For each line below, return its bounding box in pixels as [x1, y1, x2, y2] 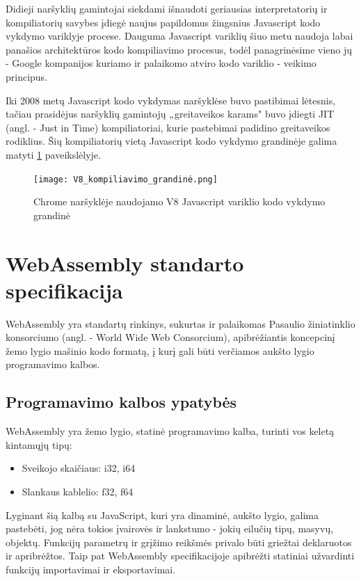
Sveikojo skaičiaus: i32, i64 [22, 461, 136, 475]
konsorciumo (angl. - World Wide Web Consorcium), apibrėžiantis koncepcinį [6, 330, 335, 344]
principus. [6, 69, 48, 83]
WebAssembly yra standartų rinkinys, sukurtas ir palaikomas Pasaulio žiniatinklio [6, 316, 355, 331]
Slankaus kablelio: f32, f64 [22, 484, 134, 499]
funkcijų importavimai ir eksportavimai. [6, 562, 176, 577]
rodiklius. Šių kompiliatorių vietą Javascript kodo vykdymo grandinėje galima [6, 134, 337, 148]
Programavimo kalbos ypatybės [6, 391, 237, 413]
